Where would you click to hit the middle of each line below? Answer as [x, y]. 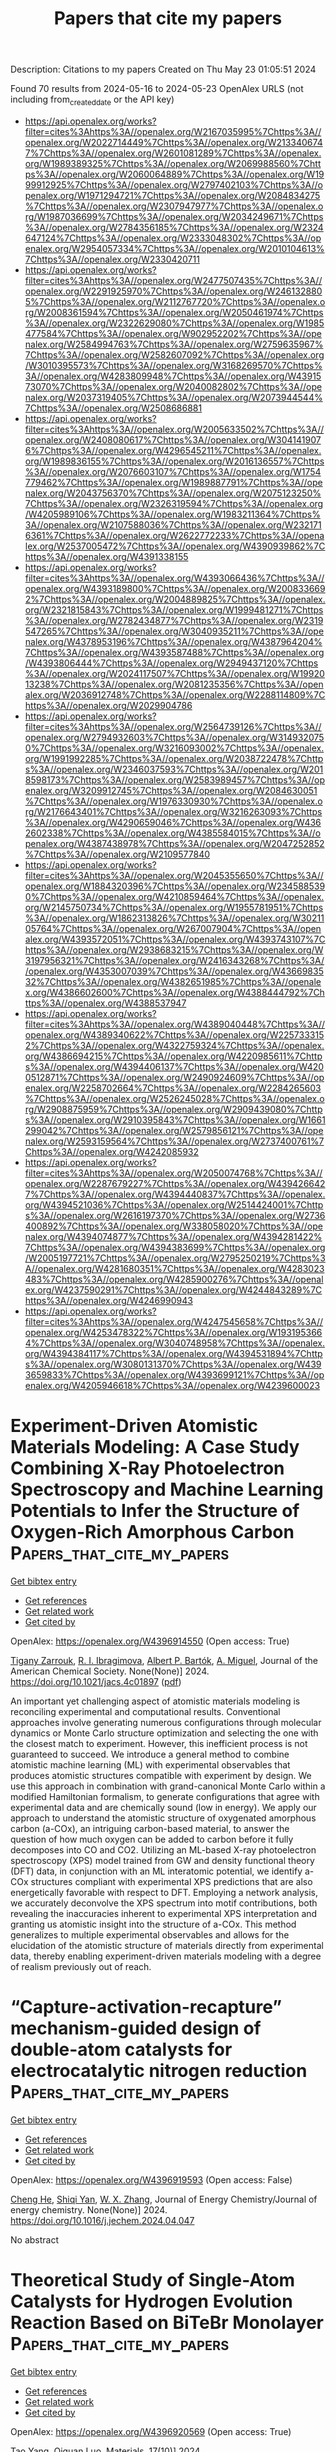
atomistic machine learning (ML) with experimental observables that [150, 1764]
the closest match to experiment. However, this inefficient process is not [159, 1743]
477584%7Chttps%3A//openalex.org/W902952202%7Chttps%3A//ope [173, 333]
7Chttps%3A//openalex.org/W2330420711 [112, 259]
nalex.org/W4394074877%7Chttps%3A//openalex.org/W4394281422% [173, 1236]
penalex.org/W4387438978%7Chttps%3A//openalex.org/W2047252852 [174, 843]
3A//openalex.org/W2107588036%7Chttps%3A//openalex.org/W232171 [173, 524]
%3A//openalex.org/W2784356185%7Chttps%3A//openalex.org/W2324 [174, 227]
